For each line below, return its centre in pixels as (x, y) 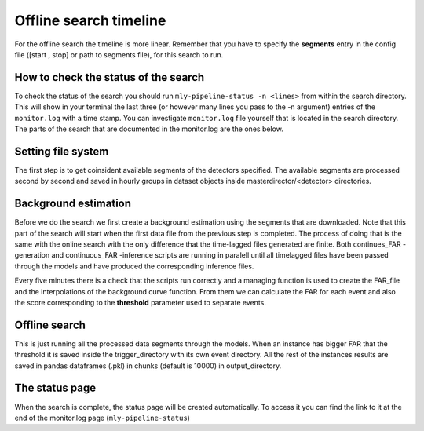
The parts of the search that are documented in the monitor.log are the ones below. (149, 129)
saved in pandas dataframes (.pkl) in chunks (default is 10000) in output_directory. (148, 366)
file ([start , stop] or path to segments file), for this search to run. (119, 54)
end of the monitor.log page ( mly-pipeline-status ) (102, 418)
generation (32, 255)
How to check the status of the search (110, 77)
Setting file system (62, 151)
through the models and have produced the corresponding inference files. (134, 266)
